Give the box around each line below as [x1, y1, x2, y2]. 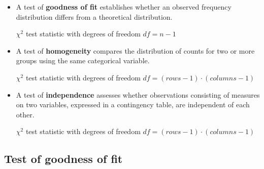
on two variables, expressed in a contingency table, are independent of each [16, 99, 250, 110]
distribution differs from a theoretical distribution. [16, 11, 173, 22]
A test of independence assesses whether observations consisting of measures [16, 89, 260, 100]
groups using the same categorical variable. [16, 55, 150, 66]
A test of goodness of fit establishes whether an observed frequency [16, 2, 232, 12]
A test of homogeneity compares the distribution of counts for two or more [16, 45, 255, 56]
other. [16, 109, 35, 119]
